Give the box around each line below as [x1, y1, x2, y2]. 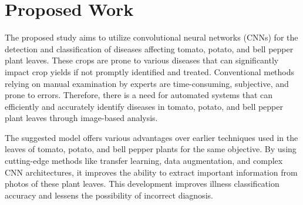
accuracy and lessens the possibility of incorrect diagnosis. [5, 189, 213, 201]
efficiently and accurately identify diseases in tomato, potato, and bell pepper [5, 100, 283, 112]
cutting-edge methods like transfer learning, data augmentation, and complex [5, 154, 283, 167]
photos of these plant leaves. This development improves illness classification [5, 177, 280, 190]
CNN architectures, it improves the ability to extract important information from [5, 166, 298, 178]
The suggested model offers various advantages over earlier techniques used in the [5, 131, 298, 143]
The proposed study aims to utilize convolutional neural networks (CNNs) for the [5, 31, 298, 43]
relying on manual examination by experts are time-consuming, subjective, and [5, 77, 289, 89]
